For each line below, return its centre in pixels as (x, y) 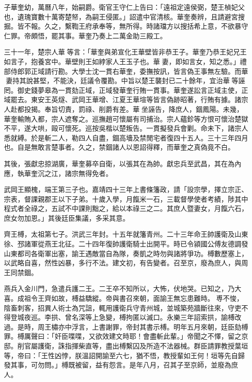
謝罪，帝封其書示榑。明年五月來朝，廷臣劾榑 (177, 326)
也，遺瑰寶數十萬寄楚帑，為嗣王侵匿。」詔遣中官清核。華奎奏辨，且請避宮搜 (124, 16)
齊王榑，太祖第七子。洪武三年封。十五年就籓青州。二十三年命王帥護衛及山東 (126, 234)
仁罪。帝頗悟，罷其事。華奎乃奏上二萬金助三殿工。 (85, 35)
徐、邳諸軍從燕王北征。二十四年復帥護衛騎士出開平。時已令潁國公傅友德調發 (126, 244)
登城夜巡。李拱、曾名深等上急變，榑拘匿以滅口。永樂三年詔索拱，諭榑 (122, 317)
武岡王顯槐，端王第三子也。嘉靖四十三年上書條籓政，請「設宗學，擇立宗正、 (126, 189)
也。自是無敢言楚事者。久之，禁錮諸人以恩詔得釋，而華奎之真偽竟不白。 (119, 147)
